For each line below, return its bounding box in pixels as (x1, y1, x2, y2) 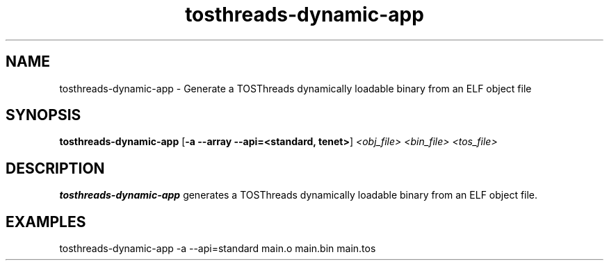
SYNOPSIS (6, 106, 81, 124)
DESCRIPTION (6, 159, 105, 177)
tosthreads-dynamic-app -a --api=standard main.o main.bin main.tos (59, 242, 376, 255)
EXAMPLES (6, 213, 86, 231)
